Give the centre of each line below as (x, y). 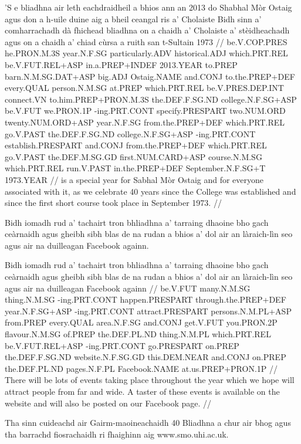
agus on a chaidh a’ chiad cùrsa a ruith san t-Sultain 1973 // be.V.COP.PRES (146, 41)
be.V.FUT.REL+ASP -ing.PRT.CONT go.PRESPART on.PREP (122, 345)
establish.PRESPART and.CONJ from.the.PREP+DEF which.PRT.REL (136, 145)
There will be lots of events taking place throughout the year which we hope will (150, 380)
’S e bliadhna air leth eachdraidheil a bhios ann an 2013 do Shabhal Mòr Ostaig (148, 7)
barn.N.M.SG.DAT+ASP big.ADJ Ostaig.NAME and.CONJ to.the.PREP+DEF (150, 76)
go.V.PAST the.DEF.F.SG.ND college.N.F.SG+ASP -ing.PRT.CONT (130, 133)
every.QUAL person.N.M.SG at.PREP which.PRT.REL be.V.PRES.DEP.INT (144, 88)
